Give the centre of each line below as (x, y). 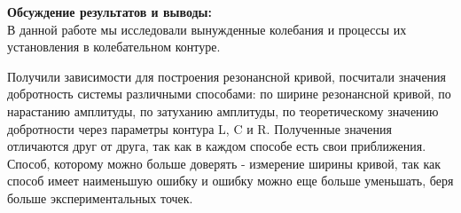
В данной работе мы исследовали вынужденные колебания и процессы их (207, 29)
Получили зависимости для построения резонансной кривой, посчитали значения (227, 76)
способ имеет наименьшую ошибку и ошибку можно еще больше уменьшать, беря (230, 181)
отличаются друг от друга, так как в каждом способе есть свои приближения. (217, 146)
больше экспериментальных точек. (100, 197)
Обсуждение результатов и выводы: (110, 12)
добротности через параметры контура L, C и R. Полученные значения (199, 128)
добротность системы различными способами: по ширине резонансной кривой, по (229, 94)
